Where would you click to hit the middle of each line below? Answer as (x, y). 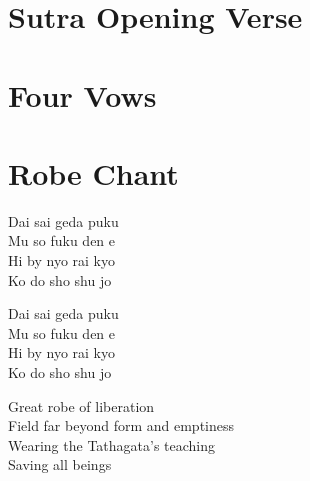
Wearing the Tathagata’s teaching (112, 444)
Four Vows (82, 94)
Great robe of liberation (81, 405)
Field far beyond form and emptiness (121, 425)
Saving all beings (60, 464)
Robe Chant (93, 172)
